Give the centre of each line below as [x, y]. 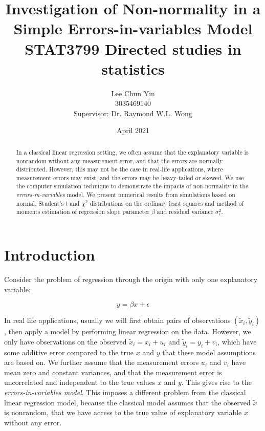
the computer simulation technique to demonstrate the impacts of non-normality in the [132, 186]
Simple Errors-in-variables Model [133, 28]
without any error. [33, 422]
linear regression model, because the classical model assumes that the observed [127, 402]
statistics [133, 68]
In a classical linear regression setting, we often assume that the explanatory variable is [132, 152]
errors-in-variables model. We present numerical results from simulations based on [126, 195]
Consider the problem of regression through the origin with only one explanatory [131, 279]
